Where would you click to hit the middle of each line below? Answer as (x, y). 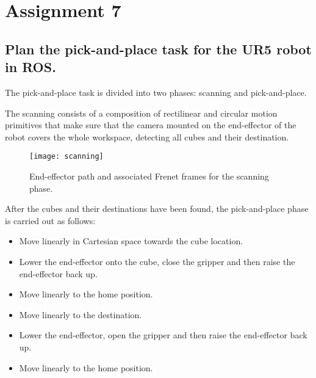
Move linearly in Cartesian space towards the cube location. (131, 241)
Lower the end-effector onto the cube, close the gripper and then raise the (157, 261)
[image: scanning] (66, 157)
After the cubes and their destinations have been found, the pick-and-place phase (157, 209)
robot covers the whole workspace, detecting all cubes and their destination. (147, 136)
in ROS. (31, 67)
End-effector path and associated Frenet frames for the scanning (149, 176)
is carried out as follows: (50, 220)
